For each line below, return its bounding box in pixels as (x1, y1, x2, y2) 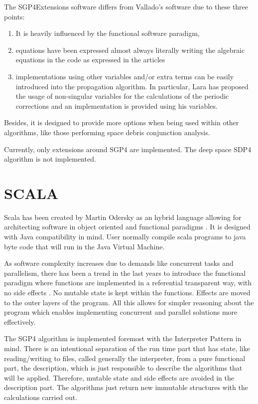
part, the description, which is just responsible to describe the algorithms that (4, 363, 243, 373)
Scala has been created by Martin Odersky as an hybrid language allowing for (4, 211, 242, 222)
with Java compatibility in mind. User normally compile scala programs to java (4, 231, 246, 242)
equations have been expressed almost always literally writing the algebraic (15, 44, 245, 55)
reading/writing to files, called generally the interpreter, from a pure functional (4, 353, 246, 363)
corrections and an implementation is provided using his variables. (15, 100, 218, 111)
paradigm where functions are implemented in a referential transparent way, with (4, 277, 252, 288)
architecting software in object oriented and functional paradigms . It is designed (4, 221, 251, 232)
